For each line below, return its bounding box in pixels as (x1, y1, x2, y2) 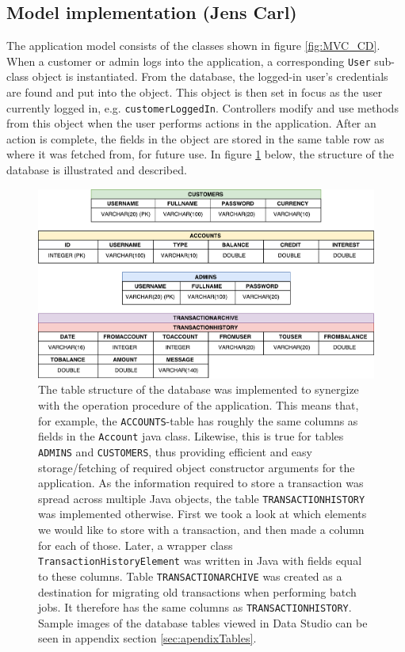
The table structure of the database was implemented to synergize (38, 381, 359, 398)
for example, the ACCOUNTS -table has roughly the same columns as (38, 412, 358, 429)
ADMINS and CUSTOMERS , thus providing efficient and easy (38, 443, 312, 459)
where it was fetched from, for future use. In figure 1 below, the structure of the (6, 146, 394, 162)
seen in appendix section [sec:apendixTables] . (38, 630, 257, 646)
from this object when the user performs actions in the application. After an (6, 115, 376, 132)
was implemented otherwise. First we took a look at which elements (38, 505, 367, 522)
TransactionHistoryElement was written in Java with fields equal (38, 552, 362, 569)
